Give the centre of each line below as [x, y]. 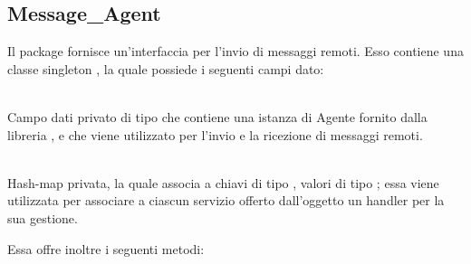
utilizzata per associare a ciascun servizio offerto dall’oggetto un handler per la [226, 200]
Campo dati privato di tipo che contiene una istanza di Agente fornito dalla [217, 116]
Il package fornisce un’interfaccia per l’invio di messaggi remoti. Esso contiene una [235, 51]
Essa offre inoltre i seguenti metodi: [106, 248]
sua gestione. [43, 217]
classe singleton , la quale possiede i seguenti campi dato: [166, 68]
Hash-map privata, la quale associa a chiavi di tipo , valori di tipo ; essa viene [223, 182]
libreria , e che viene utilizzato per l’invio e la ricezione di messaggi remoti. [215, 134]
